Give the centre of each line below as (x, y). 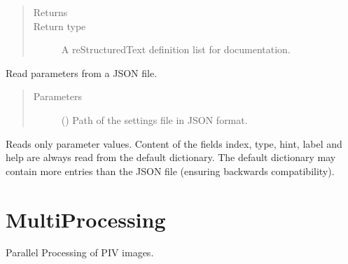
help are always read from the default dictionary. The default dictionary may (171, 157)
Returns (50, 12)
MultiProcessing (86, 219)
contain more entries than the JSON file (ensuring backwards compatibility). (170, 171)
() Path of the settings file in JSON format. (154, 119)
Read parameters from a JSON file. (82, 72)
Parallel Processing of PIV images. (80, 252)
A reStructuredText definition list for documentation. (176, 49)
